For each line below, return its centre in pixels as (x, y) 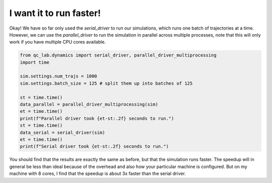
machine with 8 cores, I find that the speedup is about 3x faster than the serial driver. (97, 173)
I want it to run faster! (55, 13)
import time (35, 62)
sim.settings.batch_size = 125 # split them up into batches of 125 (106, 83)
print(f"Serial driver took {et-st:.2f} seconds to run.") (94, 146)
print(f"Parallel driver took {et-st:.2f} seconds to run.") (97, 118)
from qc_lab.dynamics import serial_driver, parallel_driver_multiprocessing (118, 55)
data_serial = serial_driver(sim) (62, 132)
